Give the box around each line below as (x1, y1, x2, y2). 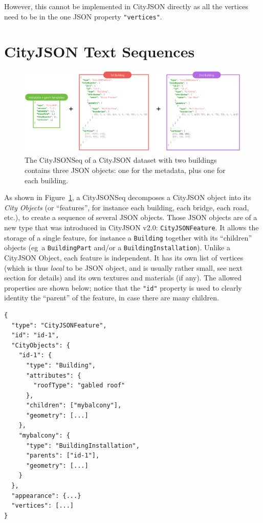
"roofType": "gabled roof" (33, 382, 125, 389)
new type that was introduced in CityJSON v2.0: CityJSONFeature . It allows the (4, 222, 259, 232)
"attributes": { (26, 372, 81, 379)
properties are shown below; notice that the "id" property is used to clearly (4, 282, 242, 293)
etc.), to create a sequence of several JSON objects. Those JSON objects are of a (4, 212, 257, 223)
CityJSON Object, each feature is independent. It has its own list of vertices (4, 252, 244, 263)
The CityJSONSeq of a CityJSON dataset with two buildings (25, 155, 217, 165)
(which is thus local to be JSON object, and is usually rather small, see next (4, 262, 243, 273)
